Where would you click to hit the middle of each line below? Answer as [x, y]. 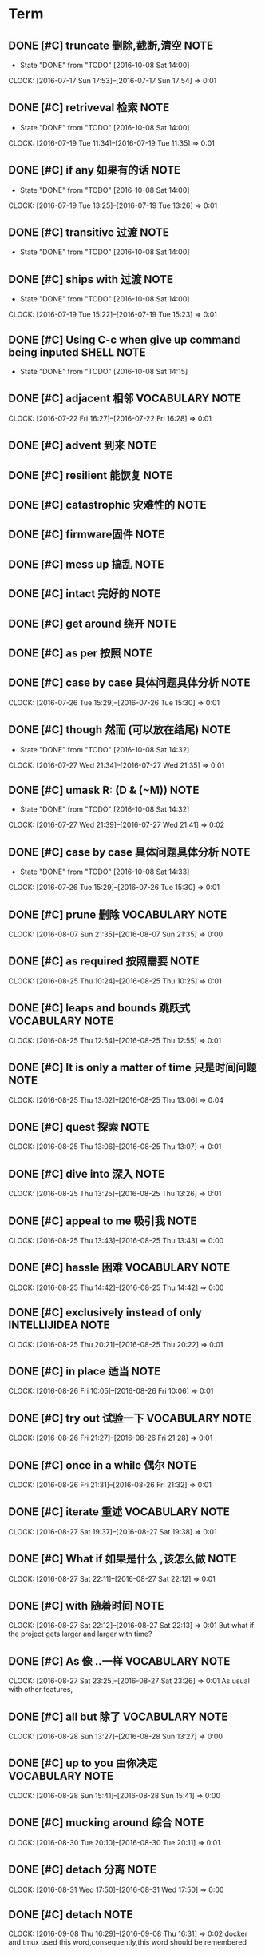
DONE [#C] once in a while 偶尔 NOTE [103, 1465]
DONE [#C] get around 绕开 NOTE [93, 623]
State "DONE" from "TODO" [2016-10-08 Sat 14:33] [105, 872]
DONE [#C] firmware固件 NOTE [87, 535]
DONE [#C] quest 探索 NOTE [79, 1127]
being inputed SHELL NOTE [77, 352]
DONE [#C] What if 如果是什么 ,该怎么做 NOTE [123, 1559]
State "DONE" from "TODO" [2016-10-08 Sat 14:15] [104, 372]
